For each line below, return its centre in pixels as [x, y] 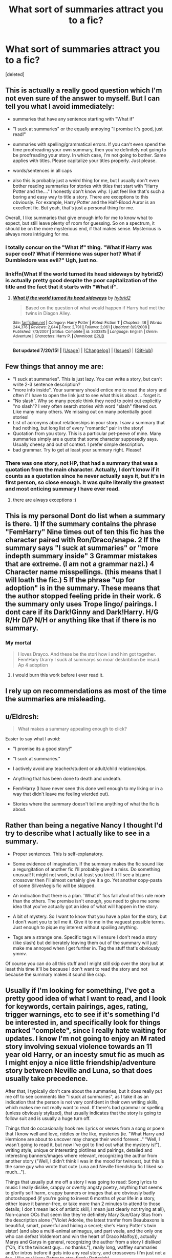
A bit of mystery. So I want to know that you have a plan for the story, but [90, 916]
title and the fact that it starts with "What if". [62, 287]
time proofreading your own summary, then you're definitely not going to [89, 149]
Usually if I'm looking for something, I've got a [80, 990]
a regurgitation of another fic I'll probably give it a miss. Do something [86, 869]
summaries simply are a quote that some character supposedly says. [85, 439]
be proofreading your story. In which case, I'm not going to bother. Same [89, 155]
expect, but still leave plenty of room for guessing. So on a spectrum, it [80, 223]
